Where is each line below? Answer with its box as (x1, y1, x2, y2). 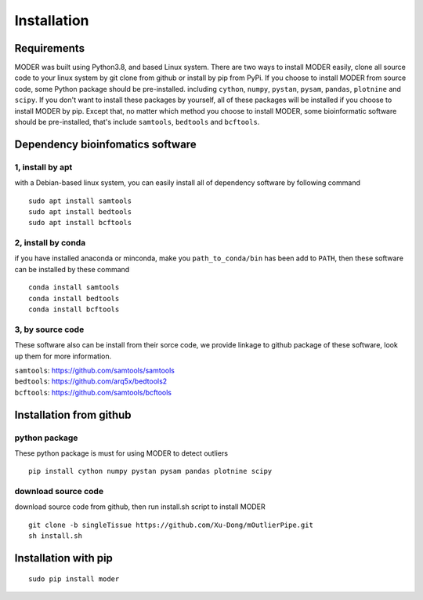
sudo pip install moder (28, 574, 120, 584)
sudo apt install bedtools (28, 207, 132, 216)
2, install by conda (14, 238, 86, 249)
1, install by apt (14, 162, 73, 173)
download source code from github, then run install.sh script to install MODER (14, 502, 266, 511)
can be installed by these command (14, 264, 130, 274)
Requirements (14, 42, 85, 55)
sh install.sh (28, 532, 82, 540)
